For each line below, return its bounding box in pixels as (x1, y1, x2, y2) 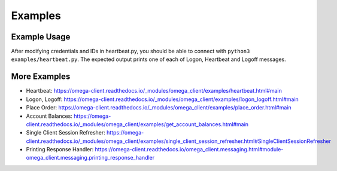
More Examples (11, 72, 71, 82)
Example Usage (11, 32, 71, 42)
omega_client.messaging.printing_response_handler (26, 154, 155, 161)
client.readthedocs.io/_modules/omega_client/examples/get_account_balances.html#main (26, 120, 248, 128)
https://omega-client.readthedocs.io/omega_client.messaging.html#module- (95, 146, 284, 153)
